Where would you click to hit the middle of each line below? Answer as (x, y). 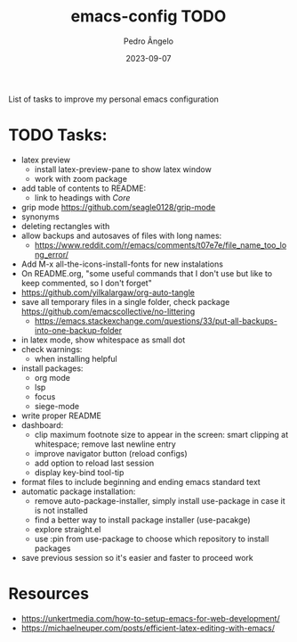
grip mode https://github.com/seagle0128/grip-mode (118, 207)
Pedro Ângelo (148, 41)
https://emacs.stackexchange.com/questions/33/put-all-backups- (156, 321)
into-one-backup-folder (78, 330)
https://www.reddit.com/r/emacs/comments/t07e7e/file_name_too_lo (161, 245)
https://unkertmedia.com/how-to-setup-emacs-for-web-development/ (151, 618)
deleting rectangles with (65, 226)
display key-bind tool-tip (79, 472)
